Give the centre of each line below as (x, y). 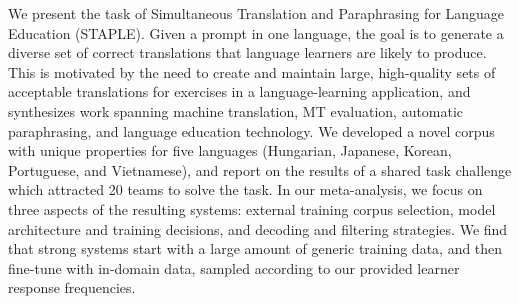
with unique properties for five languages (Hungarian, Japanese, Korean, (230, 150)
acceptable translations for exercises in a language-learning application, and (239, 91)
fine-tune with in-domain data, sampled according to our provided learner (234, 267)
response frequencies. (72, 287)
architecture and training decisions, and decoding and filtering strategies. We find (258, 228)
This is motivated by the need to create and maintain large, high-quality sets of (252, 71)
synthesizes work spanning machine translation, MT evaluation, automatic (236, 110)
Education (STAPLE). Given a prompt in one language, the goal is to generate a (256, 32)
